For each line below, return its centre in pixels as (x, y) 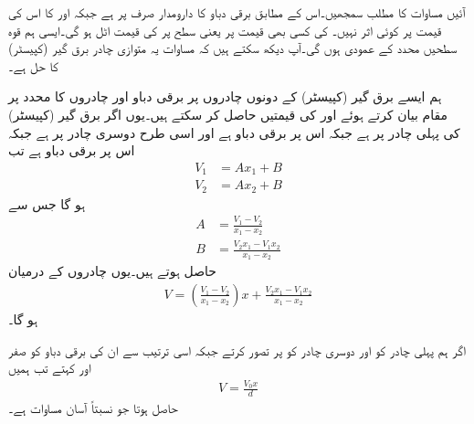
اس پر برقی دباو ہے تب (72, 150)
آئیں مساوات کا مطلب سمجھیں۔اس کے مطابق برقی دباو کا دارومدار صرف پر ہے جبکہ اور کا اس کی (237, 12)
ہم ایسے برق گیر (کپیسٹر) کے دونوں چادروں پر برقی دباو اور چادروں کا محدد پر (225, 96)
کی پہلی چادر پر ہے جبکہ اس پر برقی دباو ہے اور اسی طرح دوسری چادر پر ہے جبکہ (234, 132)
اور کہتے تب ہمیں (50, 368)
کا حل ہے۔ (33, 65)
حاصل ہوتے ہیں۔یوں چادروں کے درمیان (112, 271)
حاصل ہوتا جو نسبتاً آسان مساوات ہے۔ (93, 408)
